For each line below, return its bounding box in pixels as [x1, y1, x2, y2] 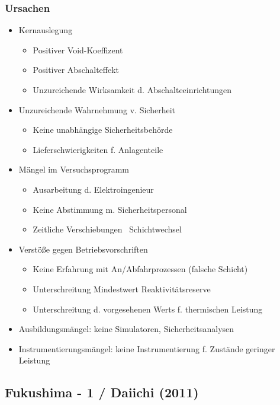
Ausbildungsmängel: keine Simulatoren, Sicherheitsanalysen [18, 323, 234, 335]
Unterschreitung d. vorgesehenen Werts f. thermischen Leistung [33, 302, 263, 315]
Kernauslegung [18, 24, 73, 36]
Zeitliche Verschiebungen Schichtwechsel [33, 223, 182, 235]
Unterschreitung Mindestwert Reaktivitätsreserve [33, 282, 211, 295]
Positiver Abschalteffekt [33, 63, 120, 76]
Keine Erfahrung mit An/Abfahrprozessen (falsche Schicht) [33, 263, 248, 275]
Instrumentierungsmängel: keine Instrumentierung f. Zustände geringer [18, 342, 275, 355]
